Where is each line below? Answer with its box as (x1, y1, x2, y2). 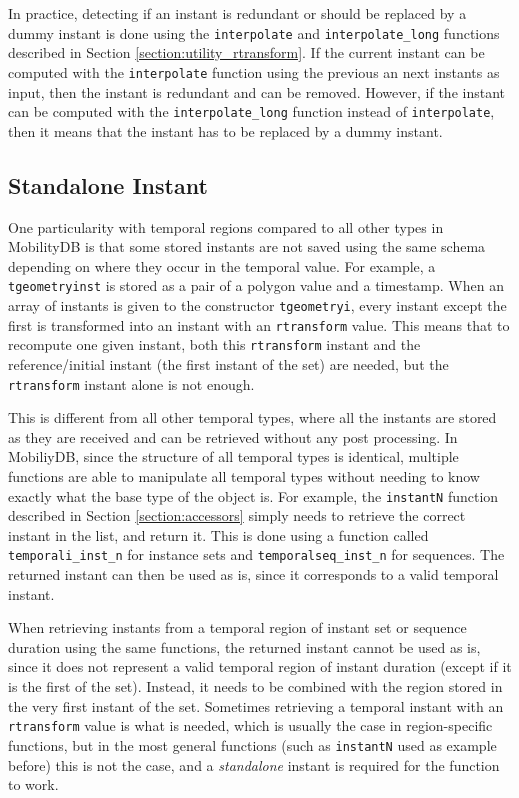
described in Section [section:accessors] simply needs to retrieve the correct (8, 505, 466, 526)
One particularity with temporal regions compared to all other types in (8, 216, 444, 237)
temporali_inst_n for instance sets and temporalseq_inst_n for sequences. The (8, 544, 505, 565)
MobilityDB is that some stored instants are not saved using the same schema (8, 236, 486, 257)
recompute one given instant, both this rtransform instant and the (8, 334, 421, 355)
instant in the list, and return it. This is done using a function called (8, 524, 429, 545)
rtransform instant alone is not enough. (8, 373, 255, 394)
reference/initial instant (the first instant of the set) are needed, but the (8, 353, 449, 374)
